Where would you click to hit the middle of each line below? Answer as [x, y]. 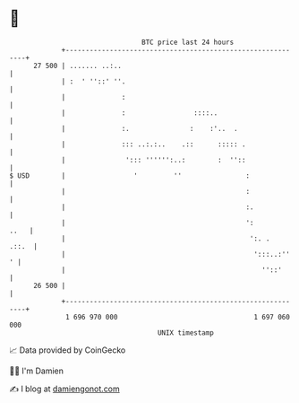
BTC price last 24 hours [188, 42]
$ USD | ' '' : [130, 175]
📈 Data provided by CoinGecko [68, 350]
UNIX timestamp [186, 333]
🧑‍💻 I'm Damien [37, 371]
